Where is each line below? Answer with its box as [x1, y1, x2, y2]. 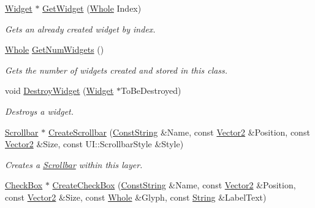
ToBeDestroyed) [120, 84, 181, 97]
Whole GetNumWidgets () [5, 43, 104, 56]
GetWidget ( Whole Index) [42, 2, 142, 14]
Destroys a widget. [5, 104, 74, 117]
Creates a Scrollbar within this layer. [5, 158, 143, 171]
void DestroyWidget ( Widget [5, 84, 114, 97]
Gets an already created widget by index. [5, 22, 156, 35]
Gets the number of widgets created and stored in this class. [5, 63, 228, 76]
